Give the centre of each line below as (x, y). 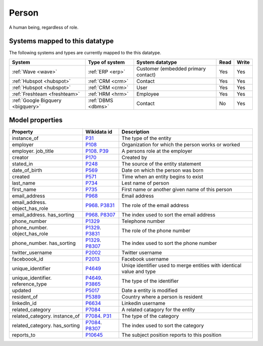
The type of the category (150, 316)
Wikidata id (99, 132)
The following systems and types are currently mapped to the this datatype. (85, 53)
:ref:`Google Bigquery (37, 100)
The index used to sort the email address (169, 215)
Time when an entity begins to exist (162, 177)
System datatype (157, 62)
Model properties (36, 120)
